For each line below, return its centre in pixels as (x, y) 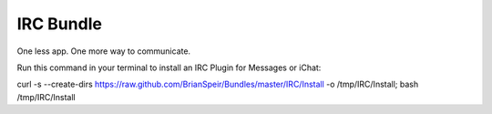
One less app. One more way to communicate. (104, 51)
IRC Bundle (59, 24)
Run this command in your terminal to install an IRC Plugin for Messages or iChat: (169, 67)
